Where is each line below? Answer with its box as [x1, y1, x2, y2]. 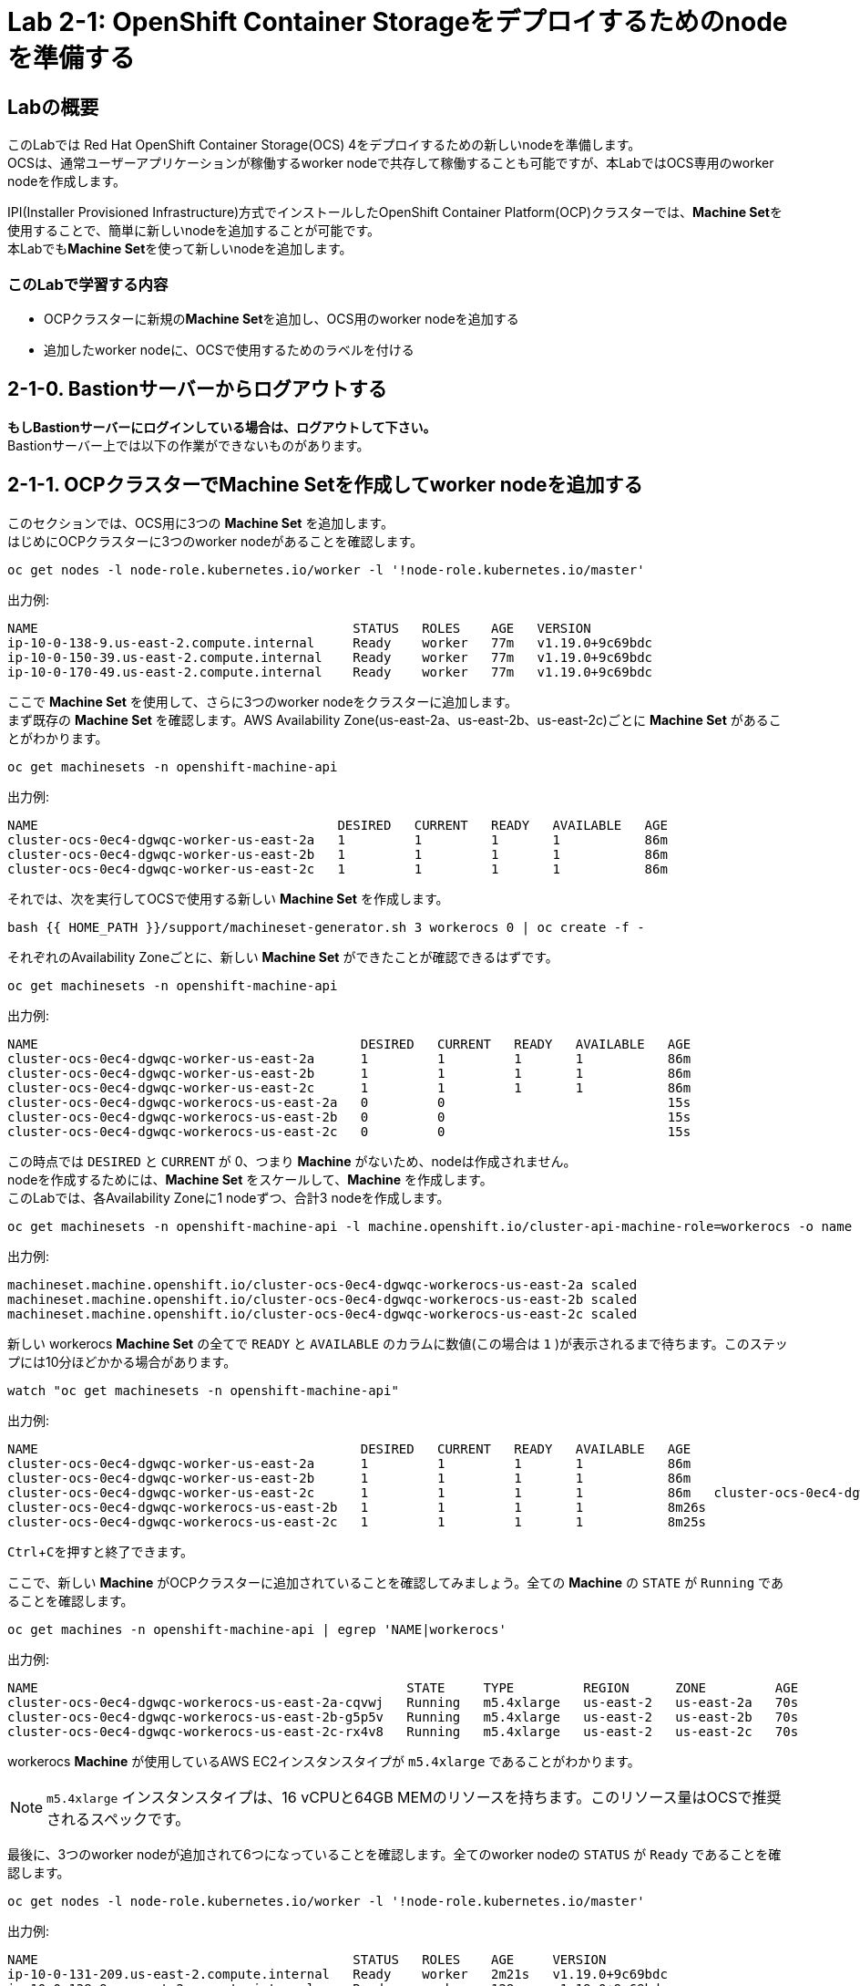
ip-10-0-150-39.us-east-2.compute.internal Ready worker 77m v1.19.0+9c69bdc [7, 649, 653, 665]
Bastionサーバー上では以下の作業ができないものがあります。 [7, 437, 370, 453]
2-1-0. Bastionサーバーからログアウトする [7, 378, 387, 401]
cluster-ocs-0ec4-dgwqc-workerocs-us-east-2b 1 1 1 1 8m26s [7, 1499, 707, 1515]
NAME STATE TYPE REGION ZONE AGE [7, 1680, 799, 1695]
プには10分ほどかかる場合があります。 [7, 1353, 237, 1370]
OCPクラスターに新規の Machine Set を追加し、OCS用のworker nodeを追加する [44, 310, 519, 326]
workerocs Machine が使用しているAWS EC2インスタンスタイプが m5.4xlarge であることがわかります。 [7, 1753, 640, 1769]
